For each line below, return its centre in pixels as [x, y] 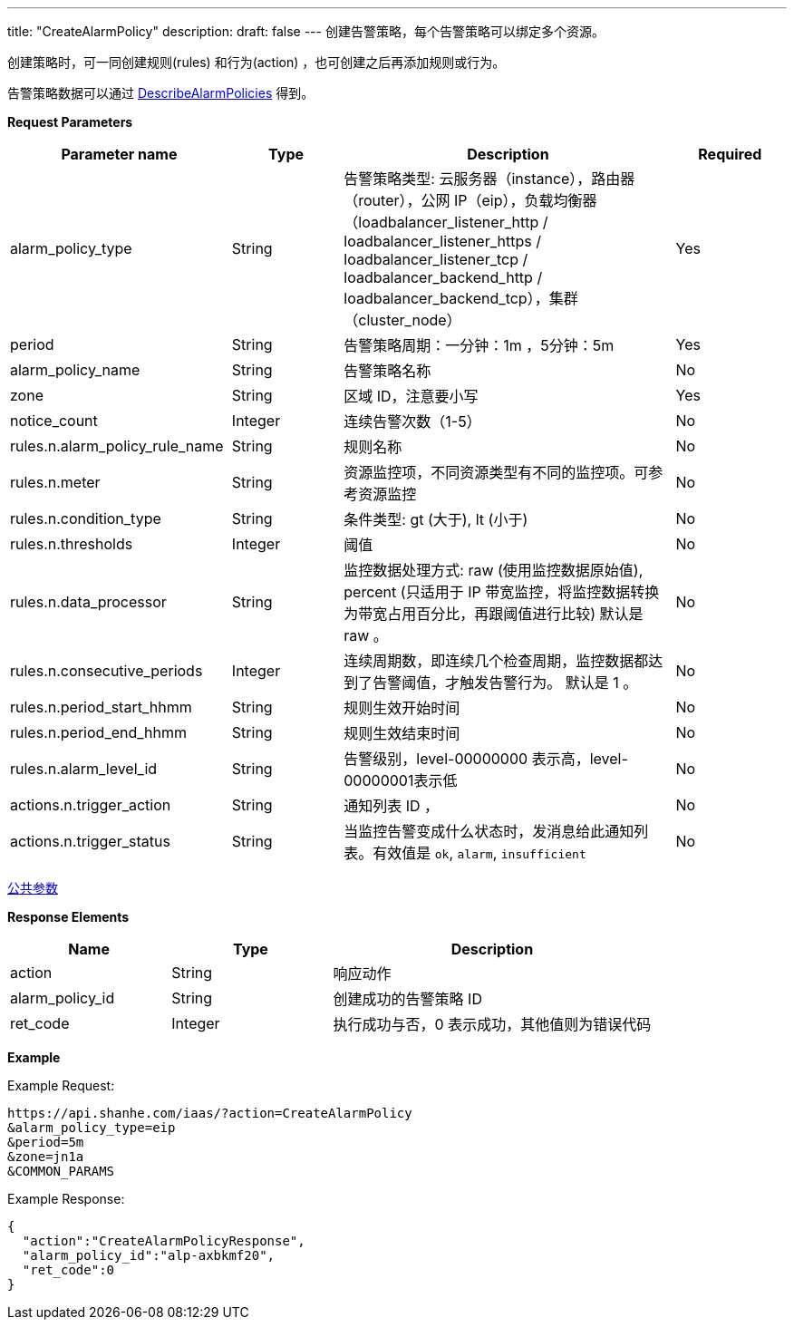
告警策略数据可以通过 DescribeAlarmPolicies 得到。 [161, 93]
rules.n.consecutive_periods [107, 671]
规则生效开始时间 [402, 708]
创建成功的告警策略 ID [407, 999]
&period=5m [46, 1142]
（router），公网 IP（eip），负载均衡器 [470, 200]
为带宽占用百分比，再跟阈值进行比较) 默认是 [494, 614]
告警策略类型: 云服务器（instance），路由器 [489, 179]
